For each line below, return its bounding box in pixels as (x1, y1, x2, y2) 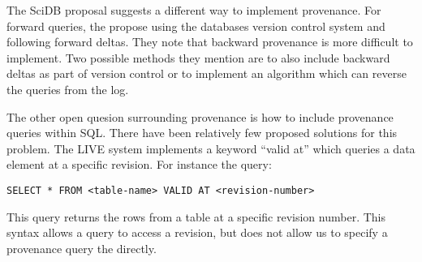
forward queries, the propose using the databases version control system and (6, 17, 385, 34)
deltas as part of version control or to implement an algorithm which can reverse (6, 65, 407, 82)
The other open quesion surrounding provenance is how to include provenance (6, 108, 394, 125)
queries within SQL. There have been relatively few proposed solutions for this (6, 124, 398, 141)
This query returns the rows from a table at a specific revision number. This (6, 208, 385, 225)
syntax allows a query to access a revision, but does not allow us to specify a (6, 224, 388, 241)
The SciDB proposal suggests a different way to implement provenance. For (6, 2, 381, 18)
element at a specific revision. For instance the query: (6, 156, 272, 173)
